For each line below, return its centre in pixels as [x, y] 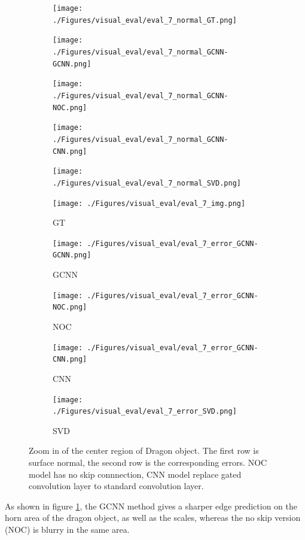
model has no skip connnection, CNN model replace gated [135, 474]
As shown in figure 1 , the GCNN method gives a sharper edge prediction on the [151, 506]
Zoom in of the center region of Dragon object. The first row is [144, 450]
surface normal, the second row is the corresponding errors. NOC [148, 462]
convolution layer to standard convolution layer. [116, 486]
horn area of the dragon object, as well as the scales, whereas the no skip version [153, 518]
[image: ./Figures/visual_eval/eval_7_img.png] [149, 203]
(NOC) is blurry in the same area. [67, 529]
